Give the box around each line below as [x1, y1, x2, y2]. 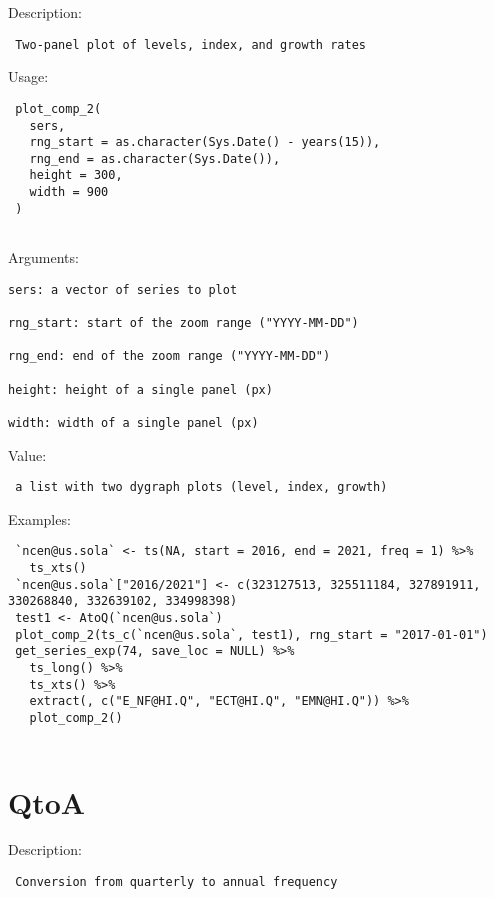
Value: [8, 444, 47, 465]
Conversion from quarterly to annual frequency [15, 875, 338, 890]
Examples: [8, 508, 71, 529]
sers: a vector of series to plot [8, 282, 238, 297]
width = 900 [29, 185, 109, 200]
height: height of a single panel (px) [8, 382, 273, 397]
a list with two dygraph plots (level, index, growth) [15, 480, 388, 495]
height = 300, [29, 168, 123, 183]
